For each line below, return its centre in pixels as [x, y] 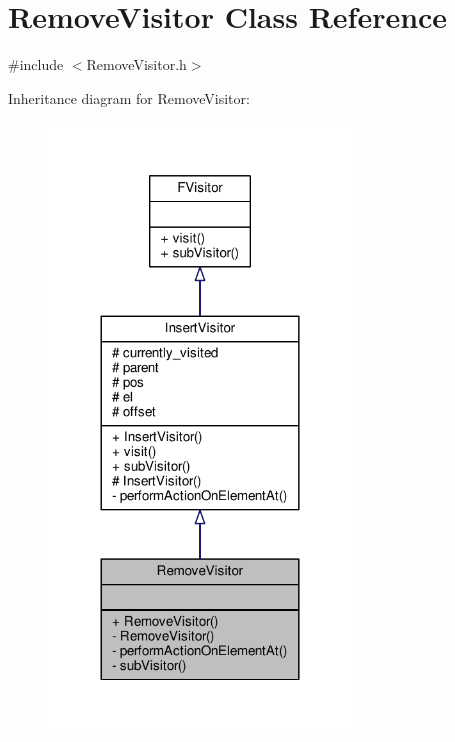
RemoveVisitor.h [136, 64]
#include [36, 64]
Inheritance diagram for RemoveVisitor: [129, 97]
